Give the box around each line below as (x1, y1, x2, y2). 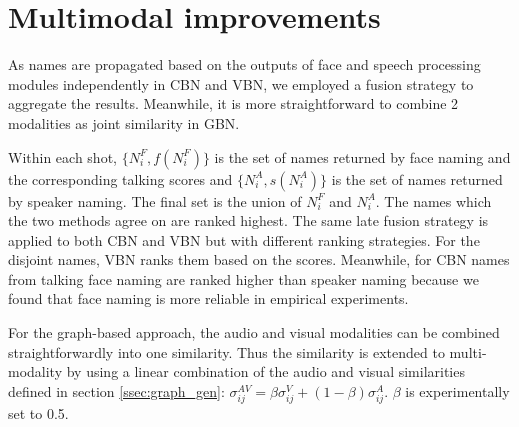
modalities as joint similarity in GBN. (8, 112, 240, 133)
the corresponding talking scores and (8, 168, 233, 189)
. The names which (375, 190, 492, 211)
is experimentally (405, 380, 510, 401)
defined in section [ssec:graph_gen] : (8, 380, 225, 401)
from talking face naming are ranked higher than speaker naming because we (8, 268, 479, 289)
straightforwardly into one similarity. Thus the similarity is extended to (8, 341, 445, 362)
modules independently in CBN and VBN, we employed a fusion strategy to (8, 73, 474, 94)
